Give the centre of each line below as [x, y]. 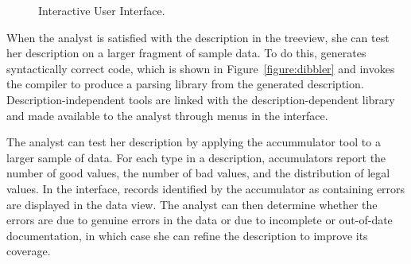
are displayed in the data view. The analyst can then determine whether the [192, 204]
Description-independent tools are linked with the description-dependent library [201, 99]
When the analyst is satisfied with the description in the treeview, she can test [198, 37]
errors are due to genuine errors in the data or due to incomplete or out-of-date [200, 220]
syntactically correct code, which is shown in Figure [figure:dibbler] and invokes [201, 68]
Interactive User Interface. [102, 10]
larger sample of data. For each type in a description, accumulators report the [196, 157]
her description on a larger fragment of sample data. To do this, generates [186, 53]
